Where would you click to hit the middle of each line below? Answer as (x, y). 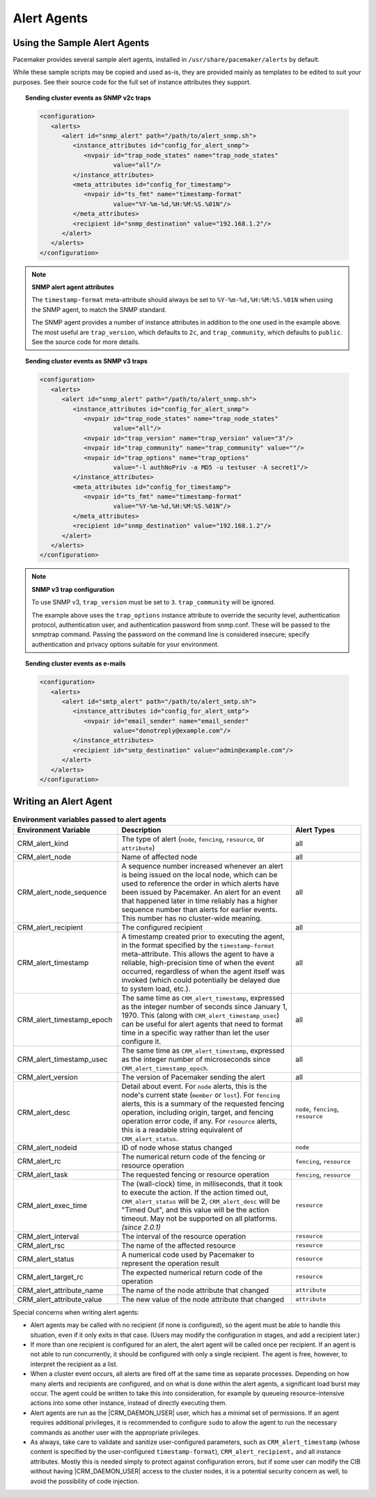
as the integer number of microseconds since (196, 1059)
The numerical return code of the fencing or (194, 1157)
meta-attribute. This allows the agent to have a (198, 954)
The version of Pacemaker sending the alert (193, 1077)
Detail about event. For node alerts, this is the (194, 1086)
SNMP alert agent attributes (73, 287)
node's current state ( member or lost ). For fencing (201, 1095)
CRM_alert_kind (43, 843)
